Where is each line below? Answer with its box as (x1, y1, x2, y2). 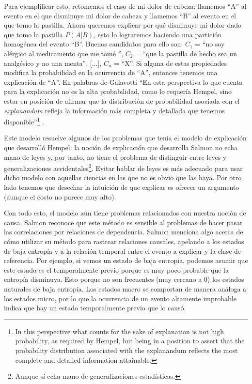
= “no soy (195, 39, 225, 49)
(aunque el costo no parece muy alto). (4, 191, 116, 201)
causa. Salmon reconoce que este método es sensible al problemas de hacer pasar (4, 217, 243, 227)
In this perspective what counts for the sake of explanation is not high (15, 326, 224, 336)
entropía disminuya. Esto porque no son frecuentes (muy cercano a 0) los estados (4, 274, 244, 284)
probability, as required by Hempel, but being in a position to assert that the (15, 336, 245, 346)
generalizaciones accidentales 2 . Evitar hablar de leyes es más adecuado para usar (4, 162, 243, 173)
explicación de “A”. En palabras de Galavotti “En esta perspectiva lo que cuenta (4, 77, 243, 87)
